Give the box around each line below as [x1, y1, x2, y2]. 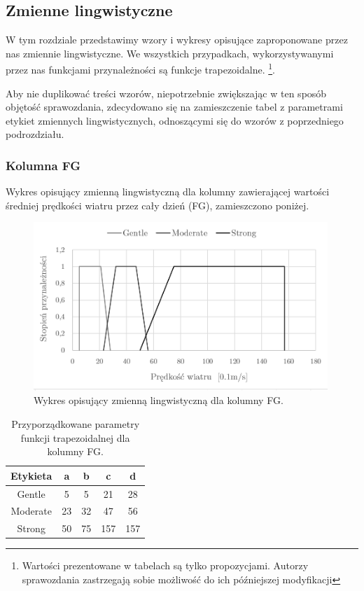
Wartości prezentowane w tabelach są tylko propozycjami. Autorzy [22, 558, 309, 573]
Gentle [17, 486, 45, 501]
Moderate [10, 503, 52, 518]
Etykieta [10, 468, 52, 482]
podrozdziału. [6, 127, 64, 141]
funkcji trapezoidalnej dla [20, 430, 130, 445]
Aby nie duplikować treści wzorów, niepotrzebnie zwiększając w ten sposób [6, 85, 327, 100]
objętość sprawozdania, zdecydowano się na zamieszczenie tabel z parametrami [6, 99, 343, 114]
